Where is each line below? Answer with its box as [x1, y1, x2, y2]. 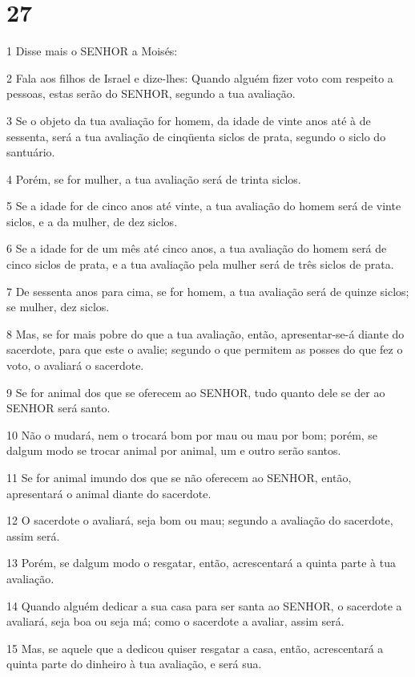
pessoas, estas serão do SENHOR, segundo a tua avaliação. [6, 85, 296, 102]
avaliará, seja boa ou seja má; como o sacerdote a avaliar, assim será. [6, 613, 344, 630]
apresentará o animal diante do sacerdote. [6, 484, 212, 501]
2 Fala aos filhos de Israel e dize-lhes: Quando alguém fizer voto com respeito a [6, 69, 393, 86]
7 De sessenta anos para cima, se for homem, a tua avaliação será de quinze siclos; [6, 282, 409, 299]
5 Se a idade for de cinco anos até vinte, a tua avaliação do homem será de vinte [6, 197, 401, 214]
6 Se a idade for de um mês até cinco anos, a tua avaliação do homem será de [6, 240, 387, 257]
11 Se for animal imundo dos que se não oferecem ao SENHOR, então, [6, 469, 352, 485]
